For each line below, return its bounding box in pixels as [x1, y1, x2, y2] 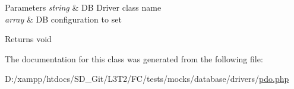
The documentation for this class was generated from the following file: [5, 52, 263, 65]
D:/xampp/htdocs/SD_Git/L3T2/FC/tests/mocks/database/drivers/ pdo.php [5, 72, 289, 85]
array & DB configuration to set [5, 12, 122, 25]
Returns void [5, 33, 52, 45]
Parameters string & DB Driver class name [5, 1, 162, 13]
